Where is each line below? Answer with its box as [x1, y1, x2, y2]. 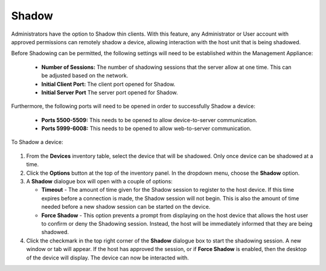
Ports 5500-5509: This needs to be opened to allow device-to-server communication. [41, 116, 258, 123]
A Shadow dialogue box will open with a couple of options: [26, 178, 173, 185]
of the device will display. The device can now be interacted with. [26, 254, 190, 261]
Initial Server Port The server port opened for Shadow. [41, 88, 178, 96]
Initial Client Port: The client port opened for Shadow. [41, 80, 176, 88]
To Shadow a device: [11, 139, 63, 146]
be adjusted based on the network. [41, 72, 129, 79]
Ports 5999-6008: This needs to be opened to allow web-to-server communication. [41, 125, 252, 132]
